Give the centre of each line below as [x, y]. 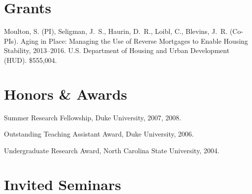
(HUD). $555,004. [30, 60]
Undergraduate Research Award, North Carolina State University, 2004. [112, 150]
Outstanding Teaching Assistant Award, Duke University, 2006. [99, 134]
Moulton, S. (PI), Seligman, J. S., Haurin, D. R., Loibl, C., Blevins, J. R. [116, 31]
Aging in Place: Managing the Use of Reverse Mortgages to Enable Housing [134, 41]
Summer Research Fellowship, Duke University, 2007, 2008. [93, 117]
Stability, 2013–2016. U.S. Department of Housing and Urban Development [117, 50]
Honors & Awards [66, 94]
